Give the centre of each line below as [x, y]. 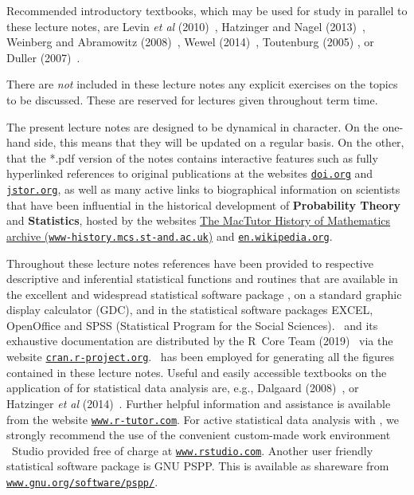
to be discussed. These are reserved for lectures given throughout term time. [192, 99]
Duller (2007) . [43, 57]
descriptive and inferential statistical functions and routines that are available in [202, 279]
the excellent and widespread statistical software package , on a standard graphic [204, 294]
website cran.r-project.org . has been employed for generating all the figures [200, 357]
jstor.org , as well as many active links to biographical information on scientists [203, 189]
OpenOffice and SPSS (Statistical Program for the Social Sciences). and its [192, 325]
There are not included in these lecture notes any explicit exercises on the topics [202, 84]
